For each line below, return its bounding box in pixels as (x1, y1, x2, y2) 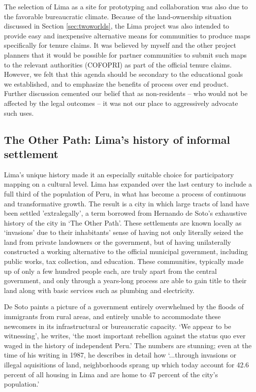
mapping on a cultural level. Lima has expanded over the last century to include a (4, 179, 252, 189)
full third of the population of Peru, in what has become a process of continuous (4, 188, 246, 198)
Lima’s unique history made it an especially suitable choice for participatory (4, 169, 234, 179)
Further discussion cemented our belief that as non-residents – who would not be (4, 88, 248, 98)
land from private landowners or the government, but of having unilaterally (4, 236, 231, 247)
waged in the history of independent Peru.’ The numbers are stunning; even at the (4, 340, 252, 350)
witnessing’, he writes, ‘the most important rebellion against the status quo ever (4, 330, 246, 341)
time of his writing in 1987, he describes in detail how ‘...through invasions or (4, 350, 236, 360)
